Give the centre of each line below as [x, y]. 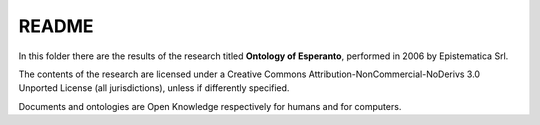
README [56, 26]
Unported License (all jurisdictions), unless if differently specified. [154, 88]
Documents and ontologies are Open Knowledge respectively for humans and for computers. [210, 106]
